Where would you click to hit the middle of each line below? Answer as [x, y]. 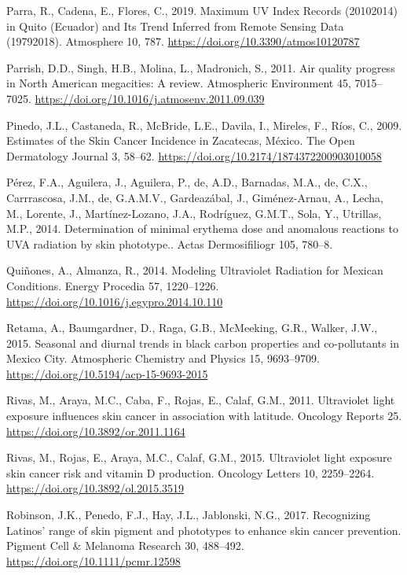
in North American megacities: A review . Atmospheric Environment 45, [179, 83]
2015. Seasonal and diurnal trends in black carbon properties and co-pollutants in [203, 343]
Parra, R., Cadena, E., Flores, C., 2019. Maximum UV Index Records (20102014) [202, 10]
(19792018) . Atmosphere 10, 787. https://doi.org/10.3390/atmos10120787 [183, 41]
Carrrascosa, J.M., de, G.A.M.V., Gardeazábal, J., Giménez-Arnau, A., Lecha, [195, 197]
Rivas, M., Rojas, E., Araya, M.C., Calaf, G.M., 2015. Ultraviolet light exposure [199, 457]
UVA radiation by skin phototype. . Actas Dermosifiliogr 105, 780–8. [170, 243]
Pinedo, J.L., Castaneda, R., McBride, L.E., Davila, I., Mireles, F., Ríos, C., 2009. [204, 125]
